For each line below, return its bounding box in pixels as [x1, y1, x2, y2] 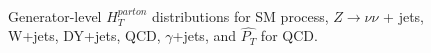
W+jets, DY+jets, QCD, [8, 25, 161, 46]
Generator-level [8, 5, 102, 26]
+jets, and [172, 25, 237, 46]
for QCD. [260, 25, 318, 46]
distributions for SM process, [152, 5, 329, 26]
